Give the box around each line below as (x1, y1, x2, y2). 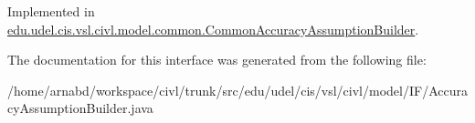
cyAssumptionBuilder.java (7, 98, 153, 118)
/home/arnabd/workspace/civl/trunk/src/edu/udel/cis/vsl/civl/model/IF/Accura (7, 80, 468, 99)
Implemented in (7, 2, 95, 20)
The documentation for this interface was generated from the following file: (7, 50, 427, 69)
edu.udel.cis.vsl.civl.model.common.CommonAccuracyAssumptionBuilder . (7, 19, 419, 38)
